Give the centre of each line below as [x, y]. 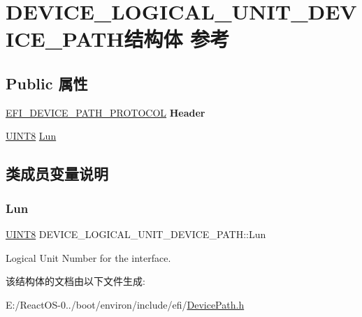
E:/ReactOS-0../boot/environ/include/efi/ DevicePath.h [125, 304]
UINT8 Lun [31, 136]
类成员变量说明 [57, 174]
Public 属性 [47, 83]
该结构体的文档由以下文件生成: [75, 281]
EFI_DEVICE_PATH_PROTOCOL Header [106, 112]
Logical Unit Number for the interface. [88, 257]
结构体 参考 [177, 39]
